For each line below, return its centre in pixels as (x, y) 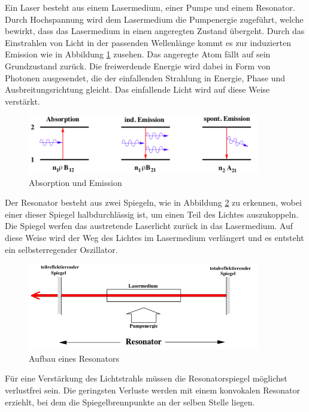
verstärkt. (22, 101)
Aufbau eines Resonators (74, 358)
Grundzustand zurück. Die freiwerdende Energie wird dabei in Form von (138, 65)
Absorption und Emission (75, 182)
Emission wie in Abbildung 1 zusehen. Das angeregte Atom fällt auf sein (138, 54)
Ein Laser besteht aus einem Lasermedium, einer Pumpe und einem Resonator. (150, 7)
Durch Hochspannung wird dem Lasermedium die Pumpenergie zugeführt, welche (154, 19)
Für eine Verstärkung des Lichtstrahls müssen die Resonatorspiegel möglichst (146, 378)
